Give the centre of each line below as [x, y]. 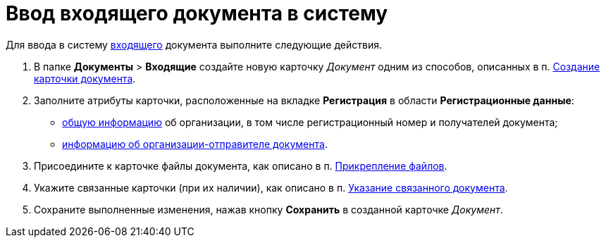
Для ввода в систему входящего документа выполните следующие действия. [194, 44]
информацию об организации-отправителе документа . [195, 144]
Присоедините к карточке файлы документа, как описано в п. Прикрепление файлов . [241, 166]
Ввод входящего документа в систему [197, 13]
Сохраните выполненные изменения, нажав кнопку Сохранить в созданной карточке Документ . [268, 209]
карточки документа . [85, 78]
